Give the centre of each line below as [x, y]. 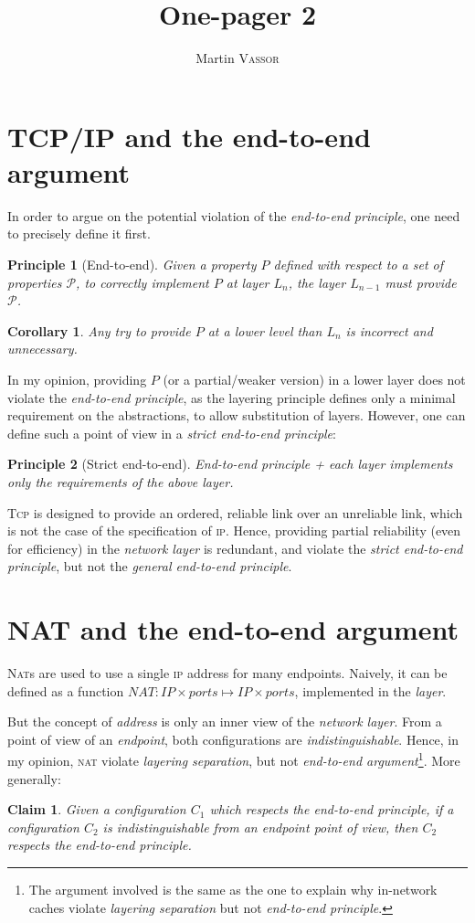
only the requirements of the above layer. [121, 481]
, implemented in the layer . [370, 690]
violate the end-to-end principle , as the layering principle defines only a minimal [232, 397]
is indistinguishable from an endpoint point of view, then [260, 827]
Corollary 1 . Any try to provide [99, 330]
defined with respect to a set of [358, 265]
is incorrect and [389, 330]
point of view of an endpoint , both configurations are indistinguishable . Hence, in [233, 739]
